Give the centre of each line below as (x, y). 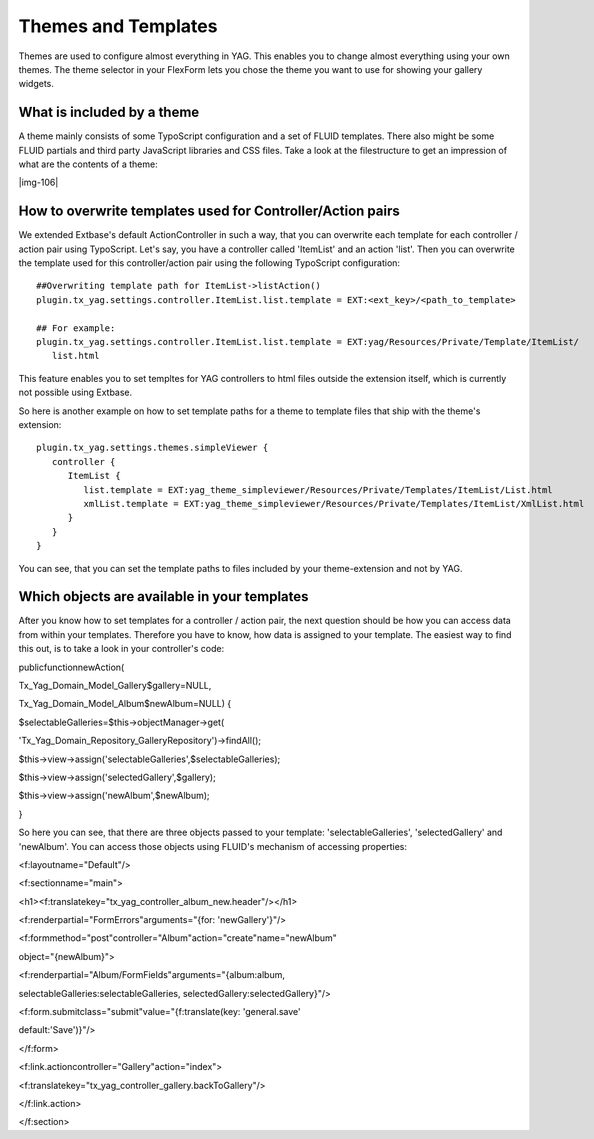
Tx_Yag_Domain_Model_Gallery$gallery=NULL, (115, 685)
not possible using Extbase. (75, 392)
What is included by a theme (109, 112)
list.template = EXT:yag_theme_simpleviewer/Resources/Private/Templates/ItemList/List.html (318, 489)
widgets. (36, 84)
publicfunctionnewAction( (71, 667)
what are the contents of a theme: (88, 164)
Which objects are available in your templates (163, 596)
